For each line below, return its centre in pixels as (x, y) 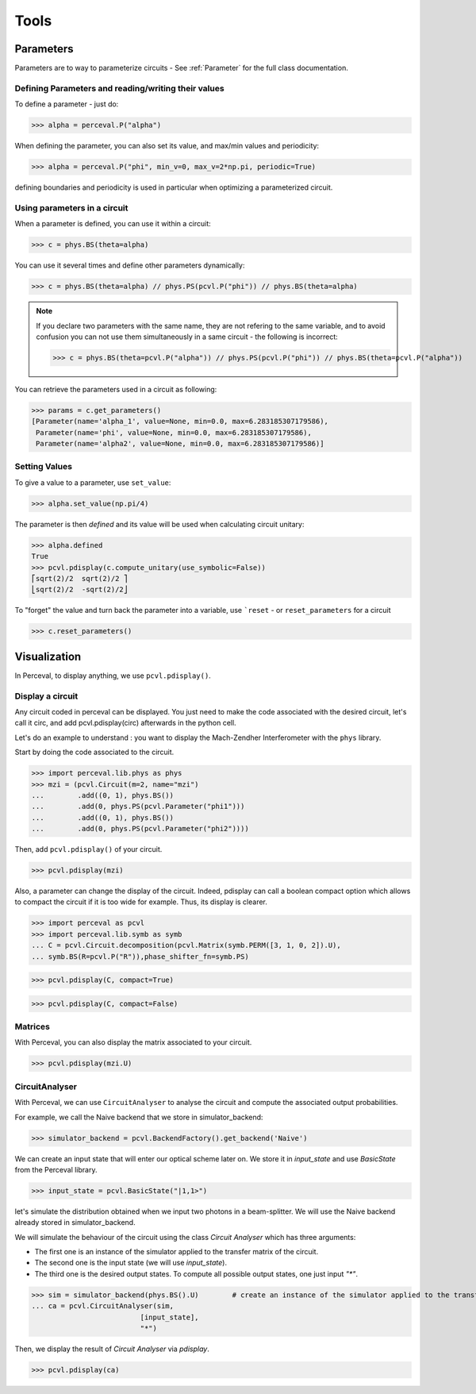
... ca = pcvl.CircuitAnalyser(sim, (103, 1306)
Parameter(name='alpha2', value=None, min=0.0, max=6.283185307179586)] (180, 444)
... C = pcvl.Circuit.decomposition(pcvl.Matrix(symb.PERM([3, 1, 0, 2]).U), (186, 945)
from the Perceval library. (56, 1169)
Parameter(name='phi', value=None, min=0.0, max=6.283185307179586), (174, 432)
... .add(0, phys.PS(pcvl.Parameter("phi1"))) (138, 807)
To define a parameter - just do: (67, 104)
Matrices (33, 1026)
